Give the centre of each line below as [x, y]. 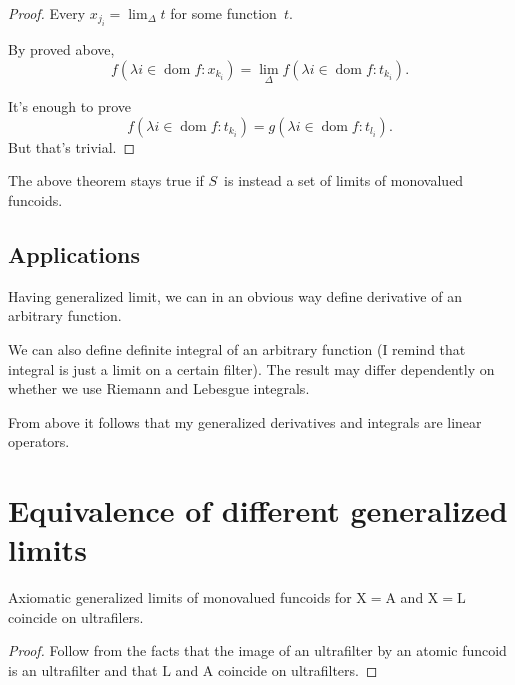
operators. [39, 441]
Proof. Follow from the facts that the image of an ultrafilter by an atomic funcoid [257, 650]
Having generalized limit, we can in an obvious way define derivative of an [235, 295]
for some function [223, 13]
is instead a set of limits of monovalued [344, 180]
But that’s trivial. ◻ [72, 146]
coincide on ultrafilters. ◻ [298, 670]
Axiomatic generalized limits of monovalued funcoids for [180, 597]
